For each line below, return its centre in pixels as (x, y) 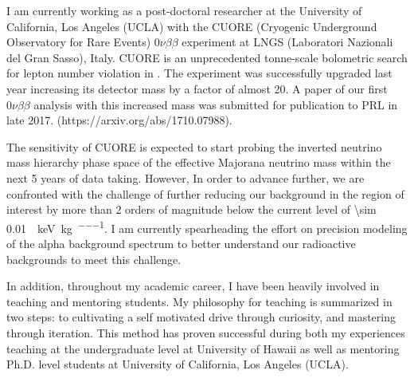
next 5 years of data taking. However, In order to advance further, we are (186, 177)
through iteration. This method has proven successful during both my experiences (206, 332)
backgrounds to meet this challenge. (94, 259)
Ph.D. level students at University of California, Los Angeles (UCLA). (178, 364)
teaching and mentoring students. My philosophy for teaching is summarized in (199, 301)
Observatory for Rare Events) (79, 42)
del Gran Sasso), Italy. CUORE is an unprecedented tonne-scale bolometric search (207, 57)
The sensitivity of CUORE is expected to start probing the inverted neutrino (194, 146)
